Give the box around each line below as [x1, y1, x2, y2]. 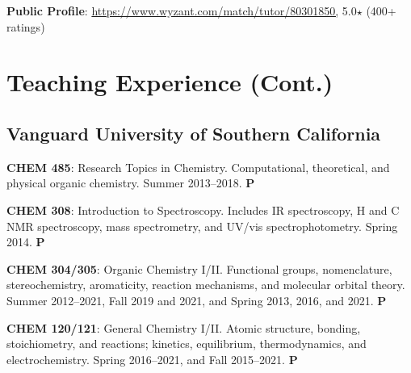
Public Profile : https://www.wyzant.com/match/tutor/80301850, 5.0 [6, 2, 357, 19]
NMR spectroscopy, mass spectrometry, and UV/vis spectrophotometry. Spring [6, 217, 398, 234]
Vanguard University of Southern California [6, 120, 381, 145]
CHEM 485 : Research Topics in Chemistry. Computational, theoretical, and [6, 158, 390, 175]
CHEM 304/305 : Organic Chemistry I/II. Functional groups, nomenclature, [6, 260, 392, 277]
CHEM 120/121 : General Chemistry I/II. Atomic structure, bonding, [6, 319, 361, 336]
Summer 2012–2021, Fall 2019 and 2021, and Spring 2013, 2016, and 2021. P [6, 291, 387, 308]
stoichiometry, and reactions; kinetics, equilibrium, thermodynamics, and [6, 335, 367, 352]
